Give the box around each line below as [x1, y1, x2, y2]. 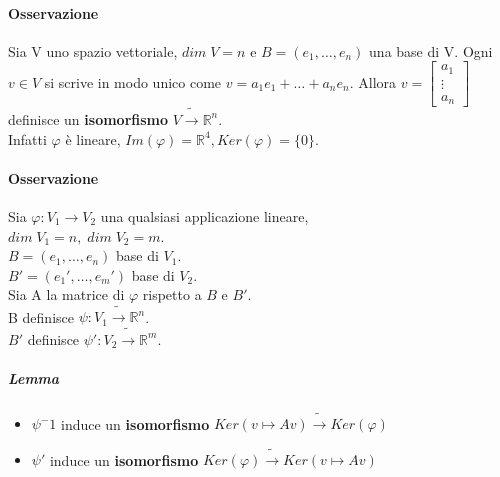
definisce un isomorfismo [8, 108, 169, 129]
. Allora [349, 71, 397, 92]
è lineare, [65, 128, 121, 149]
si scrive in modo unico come [44, 71, 222, 92]
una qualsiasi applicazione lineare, [100, 205, 309, 226]
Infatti [8, 128, 47, 149]
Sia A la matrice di [8, 284, 125, 305]
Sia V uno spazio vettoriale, [8, 40, 178, 61]
